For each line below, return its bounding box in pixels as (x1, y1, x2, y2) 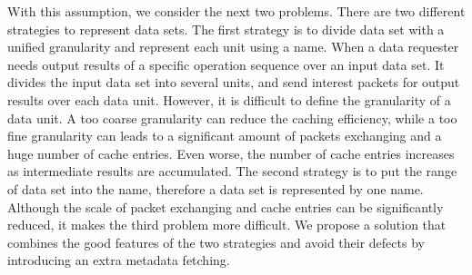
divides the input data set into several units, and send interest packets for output (7, 73, 460, 92)
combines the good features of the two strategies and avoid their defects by (7, 232, 425, 251)
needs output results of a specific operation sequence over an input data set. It (7, 54, 445, 74)
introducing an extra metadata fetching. (7, 250, 230, 270)
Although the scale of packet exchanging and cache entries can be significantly (7, 197, 444, 216)
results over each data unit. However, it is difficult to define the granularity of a (7, 90, 451, 109)
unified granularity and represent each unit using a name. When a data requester (7, 37, 459, 56)
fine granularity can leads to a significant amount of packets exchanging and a (7, 126, 442, 145)
